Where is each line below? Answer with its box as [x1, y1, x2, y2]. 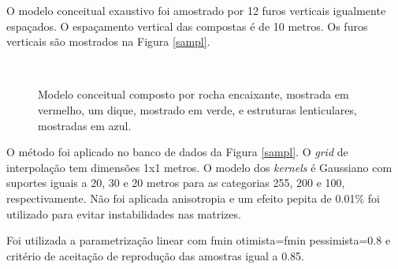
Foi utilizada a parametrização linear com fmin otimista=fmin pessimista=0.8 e [6, 232, 391, 248]
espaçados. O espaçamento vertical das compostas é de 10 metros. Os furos [6, 17, 368, 34]
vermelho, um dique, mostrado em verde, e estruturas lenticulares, [38, 101, 357, 118]
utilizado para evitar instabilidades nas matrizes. [6, 205, 241, 222]
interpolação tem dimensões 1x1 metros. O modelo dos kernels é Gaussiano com [6, 159, 392, 175]
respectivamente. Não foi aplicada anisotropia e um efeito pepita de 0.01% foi [6, 189, 380, 206]
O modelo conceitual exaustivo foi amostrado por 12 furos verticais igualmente [6, 2, 386, 18]
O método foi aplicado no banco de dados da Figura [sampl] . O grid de [6, 144, 348, 160]
